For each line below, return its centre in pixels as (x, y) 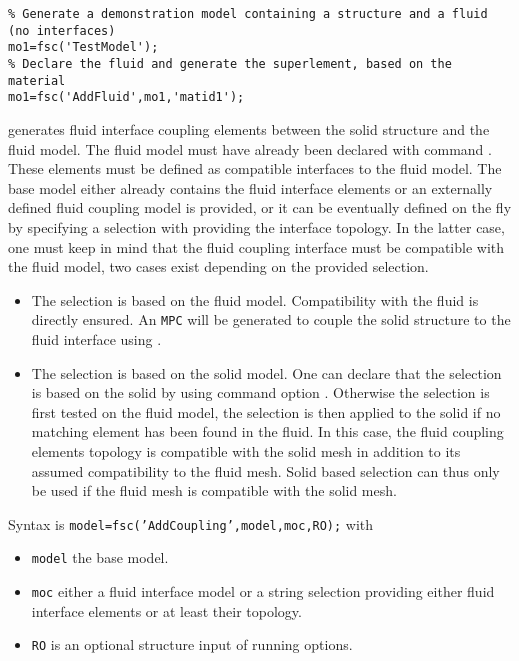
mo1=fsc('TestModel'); (83, 47)
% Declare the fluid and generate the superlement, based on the (230, 63)
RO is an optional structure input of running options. (192, 644)
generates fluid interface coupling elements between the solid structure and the (249, 128)
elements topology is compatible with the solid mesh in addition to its (246, 450)
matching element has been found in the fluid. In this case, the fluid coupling (267, 431)
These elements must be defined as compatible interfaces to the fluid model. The (255, 168)
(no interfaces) (62, 30)
